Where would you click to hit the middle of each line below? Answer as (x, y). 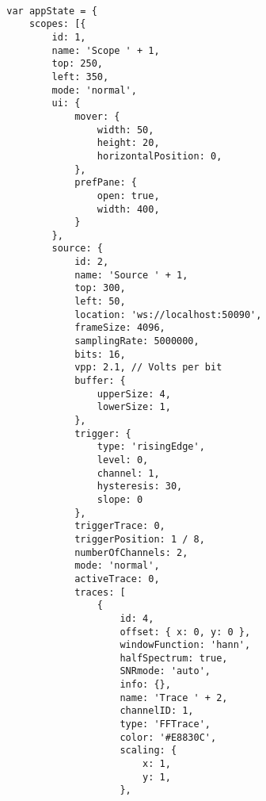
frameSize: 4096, (120, 328)
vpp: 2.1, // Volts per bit (148, 368)
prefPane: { (106, 183)
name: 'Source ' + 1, (131, 275)
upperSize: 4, (134, 394)
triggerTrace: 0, (120, 526)
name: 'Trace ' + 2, (174, 698)
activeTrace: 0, (117, 579)
